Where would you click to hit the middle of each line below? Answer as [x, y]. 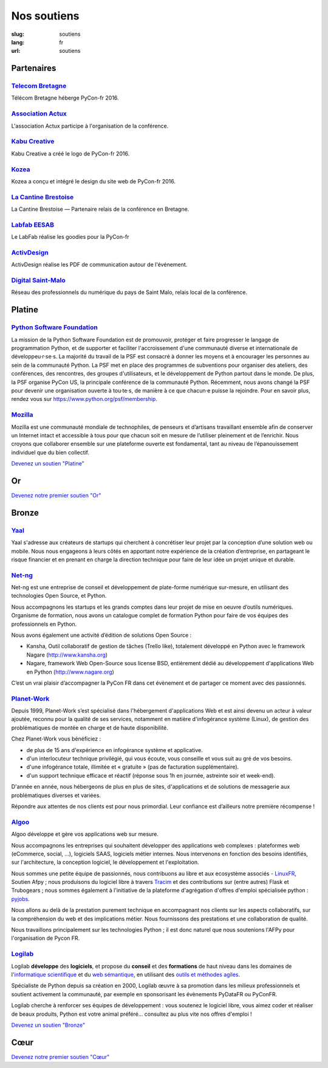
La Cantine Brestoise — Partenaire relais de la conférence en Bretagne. [100, 209]
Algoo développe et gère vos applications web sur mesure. [85, 834]
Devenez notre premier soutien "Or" [56, 495]
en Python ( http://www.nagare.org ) [70, 672]
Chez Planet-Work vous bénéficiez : [56, 739]
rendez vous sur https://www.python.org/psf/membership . [84, 399]
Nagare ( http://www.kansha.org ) [67, 655]
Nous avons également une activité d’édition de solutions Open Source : [101, 635]
